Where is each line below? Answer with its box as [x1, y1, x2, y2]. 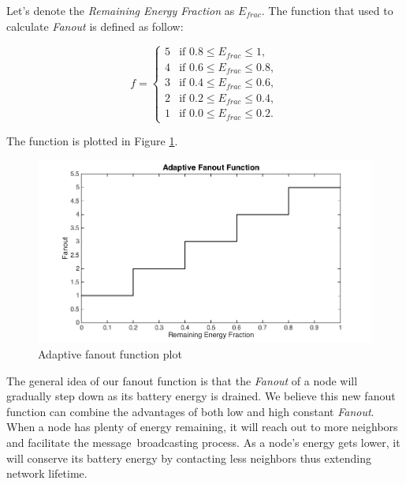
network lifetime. [6, 465, 88, 482]
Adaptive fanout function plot [38, 345, 182, 362]
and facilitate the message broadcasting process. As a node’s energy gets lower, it [6, 433, 400, 450]
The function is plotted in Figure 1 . [6, 133, 178, 149]
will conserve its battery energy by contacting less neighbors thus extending [6, 449, 371, 466]
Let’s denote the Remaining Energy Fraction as [6, 2, 235, 18]
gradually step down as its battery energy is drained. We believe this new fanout [6, 388, 396, 404]
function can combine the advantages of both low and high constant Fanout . [6, 403, 374, 419]
